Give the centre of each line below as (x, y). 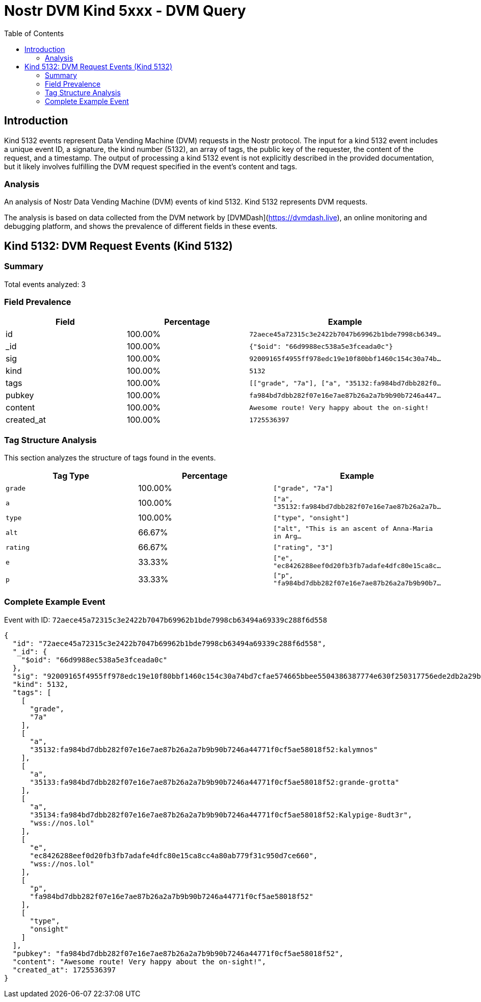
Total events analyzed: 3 (45, 284)
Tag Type (71, 476)
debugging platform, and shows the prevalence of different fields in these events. (141, 226)
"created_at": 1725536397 (64, 970)
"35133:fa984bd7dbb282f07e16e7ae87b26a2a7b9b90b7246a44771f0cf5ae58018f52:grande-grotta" (215, 782)
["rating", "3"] (303, 547)
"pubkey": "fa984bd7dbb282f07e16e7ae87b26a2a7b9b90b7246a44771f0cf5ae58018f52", (178, 953)
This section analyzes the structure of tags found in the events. (110, 458)
